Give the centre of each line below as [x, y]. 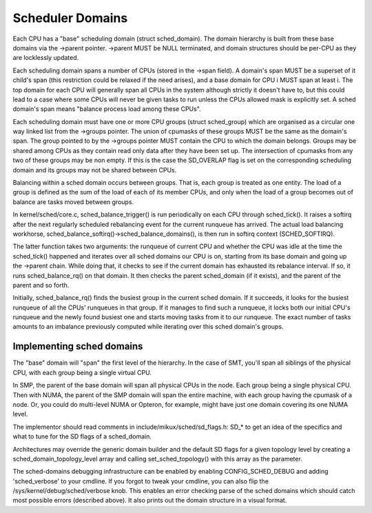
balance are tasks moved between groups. [73, 202]
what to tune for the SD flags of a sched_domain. [82, 436]
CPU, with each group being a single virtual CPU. [82, 372]
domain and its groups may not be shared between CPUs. [95, 170]
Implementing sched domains [78, 346]
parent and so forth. [41, 285]
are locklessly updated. [46, 58]
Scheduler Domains [70, 18]
